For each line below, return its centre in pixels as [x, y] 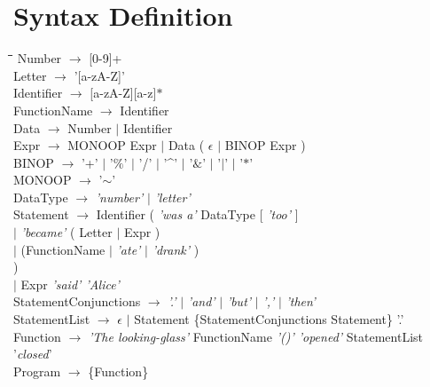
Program [37, 371]
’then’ [301, 301]
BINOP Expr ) [265, 145]
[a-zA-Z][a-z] [123, 93]
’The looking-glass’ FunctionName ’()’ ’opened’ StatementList [255, 336]
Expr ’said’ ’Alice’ [70, 284]
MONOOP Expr [112, 145]
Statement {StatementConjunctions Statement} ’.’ [269, 319]
